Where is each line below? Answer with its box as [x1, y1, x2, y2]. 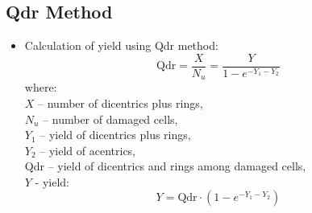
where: [24, 79, 57, 96]
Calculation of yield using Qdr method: [24, 37, 218, 54]
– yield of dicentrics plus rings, [40, 126, 191, 143]
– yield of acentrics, [40, 141, 136, 158]
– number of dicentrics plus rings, [38, 94, 203, 111]
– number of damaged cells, [43, 110, 178, 127]
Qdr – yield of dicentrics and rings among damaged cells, [24, 158, 306, 174]
